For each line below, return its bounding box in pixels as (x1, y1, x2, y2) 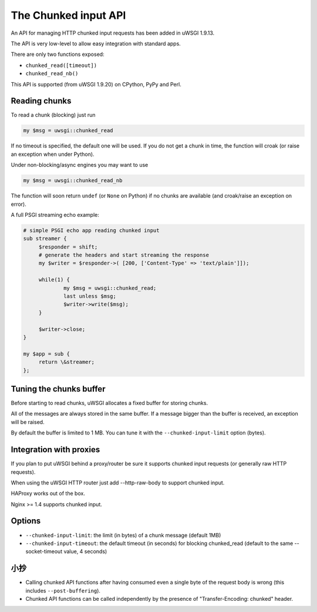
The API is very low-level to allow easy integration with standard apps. (11, 40, 181, 47)
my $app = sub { (23, 350, 70, 357)
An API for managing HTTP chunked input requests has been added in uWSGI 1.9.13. (11, 29, 215, 36)
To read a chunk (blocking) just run (11, 112, 96, 119)
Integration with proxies (11, 444, 100, 455)
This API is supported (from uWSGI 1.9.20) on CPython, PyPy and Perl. (11, 81, 181, 88)
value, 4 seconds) (63, 548, 107, 555)
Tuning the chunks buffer (11, 384, 106, 394)
